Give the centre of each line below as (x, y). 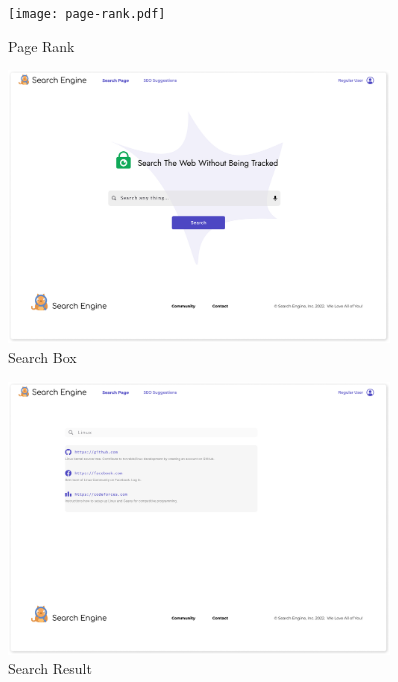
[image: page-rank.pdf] (87, 14)
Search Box (42, 356)
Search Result (50, 668)
